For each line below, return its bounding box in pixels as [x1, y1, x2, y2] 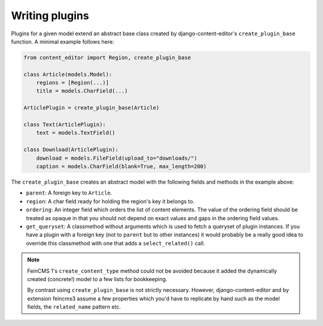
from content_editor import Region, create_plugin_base [23, 54, 191, 61]
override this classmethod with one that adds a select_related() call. [26, 239, 206, 246]
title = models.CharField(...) [36, 87, 128, 95]
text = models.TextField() [36, 129, 116, 136]
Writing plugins [11, 9, 89, 22]
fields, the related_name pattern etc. [27, 303, 121, 310]
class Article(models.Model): [23, 71, 112, 78]
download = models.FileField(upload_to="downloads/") [36, 154, 197, 162]
